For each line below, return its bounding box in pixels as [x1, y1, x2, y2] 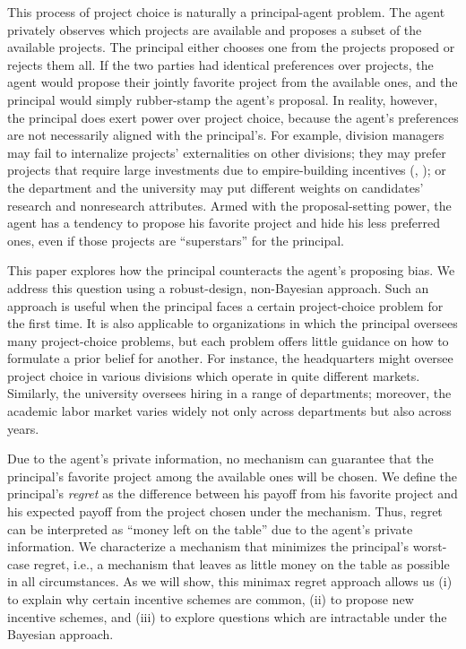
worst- [412, 537, 447, 556]
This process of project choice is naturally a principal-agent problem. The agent [7, 3, 445, 21]
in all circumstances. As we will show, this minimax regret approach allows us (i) [7, 572, 453, 591]
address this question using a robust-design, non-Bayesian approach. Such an [7, 278, 429, 297]
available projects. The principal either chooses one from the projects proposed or [7, 38, 455, 56]
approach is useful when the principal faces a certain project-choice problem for [7, 296, 444, 315]
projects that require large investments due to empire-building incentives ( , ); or [7, 160, 446, 179]
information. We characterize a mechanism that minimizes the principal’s [7, 537, 409, 556]
